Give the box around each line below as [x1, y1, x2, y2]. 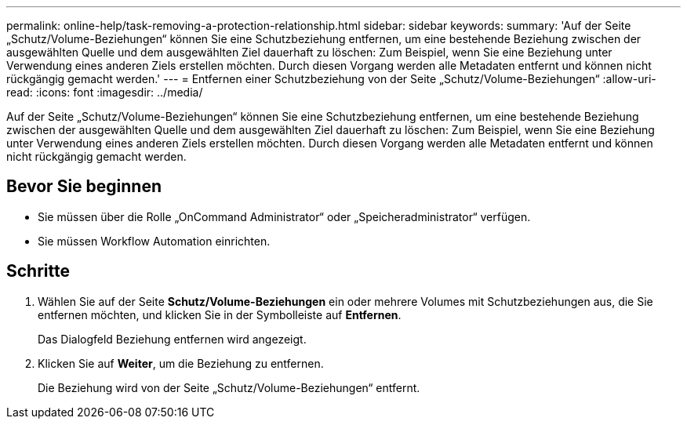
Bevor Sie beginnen [6, 176, 162, 197]
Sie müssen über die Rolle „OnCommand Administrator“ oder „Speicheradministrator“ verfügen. [38, 209, 531, 223]
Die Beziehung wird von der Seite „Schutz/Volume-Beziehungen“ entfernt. [38, 380, 420, 394]
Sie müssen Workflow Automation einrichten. [38, 234, 271, 248]
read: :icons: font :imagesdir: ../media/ [6, 85, 203, 99]
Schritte [6, 261, 70, 282]
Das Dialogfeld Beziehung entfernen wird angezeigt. [38, 332, 307, 346]
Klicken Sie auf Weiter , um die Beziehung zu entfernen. [38, 356, 324, 370]
